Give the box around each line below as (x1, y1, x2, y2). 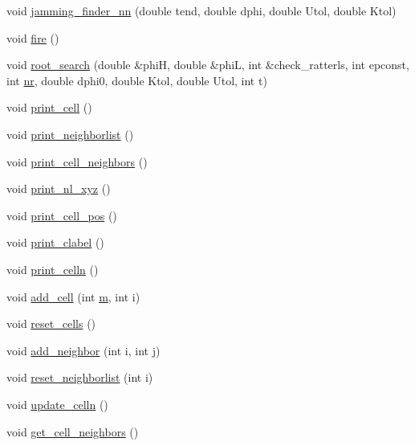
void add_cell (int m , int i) (6, 288, 140, 305)
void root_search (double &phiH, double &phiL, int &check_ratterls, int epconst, (6, 56, 409, 73)
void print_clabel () (6, 234, 104, 251)
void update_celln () (6, 395, 108, 412)
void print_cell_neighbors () (6, 153, 148, 170)
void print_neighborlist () (6, 125, 134, 142)
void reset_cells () (6, 315, 96, 332)
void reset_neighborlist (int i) (6, 369, 153, 386)
